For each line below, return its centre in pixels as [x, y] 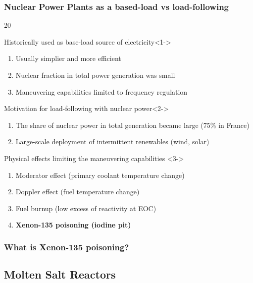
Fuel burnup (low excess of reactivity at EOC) [86, 208]
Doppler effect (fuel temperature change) [77, 192]
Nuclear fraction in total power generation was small [95, 75]
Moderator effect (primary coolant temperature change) [100, 175]
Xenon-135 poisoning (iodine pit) [73, 225]
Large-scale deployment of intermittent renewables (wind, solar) [112, 141]
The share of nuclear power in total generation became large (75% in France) [132, 125]
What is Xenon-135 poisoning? [67, 247]
